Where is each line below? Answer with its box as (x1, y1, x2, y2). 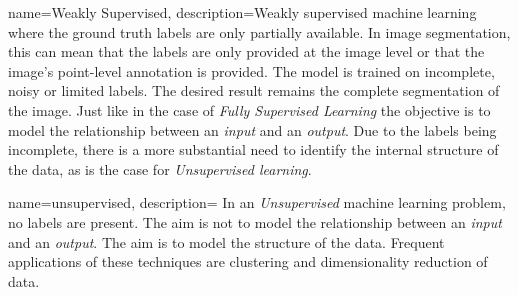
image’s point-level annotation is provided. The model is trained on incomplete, (8, 60, 495, 81)
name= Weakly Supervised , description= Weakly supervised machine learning (8, 2, 477, 22)
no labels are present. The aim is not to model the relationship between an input (8, 211, 502, 232)
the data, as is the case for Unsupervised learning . (8, 158, 312, 179)
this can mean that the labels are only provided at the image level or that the (8, 41, 485, 62)
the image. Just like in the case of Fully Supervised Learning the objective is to (8, 99, 491, 120)
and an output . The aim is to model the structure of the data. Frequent (8, 231, 445, 252)
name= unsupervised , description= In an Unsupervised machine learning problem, (8, 192, 506, 213)
